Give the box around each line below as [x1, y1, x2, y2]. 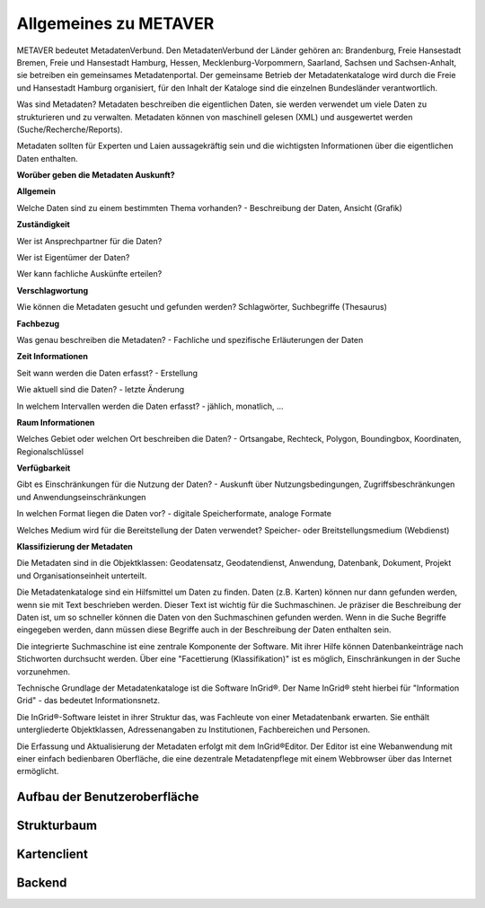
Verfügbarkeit [16, 463, 71, 473]
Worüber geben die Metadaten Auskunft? [16, 170, 175, 181]
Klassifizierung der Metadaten [16, 542, 134, 552]
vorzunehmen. [16, 666, 71, 677]
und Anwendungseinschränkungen [16, 491, 146, 502]
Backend [16, 876, 67, 891]
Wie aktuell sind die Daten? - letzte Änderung [16, 384, 184, 395]
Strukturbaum [16, 818, 98, 833]
